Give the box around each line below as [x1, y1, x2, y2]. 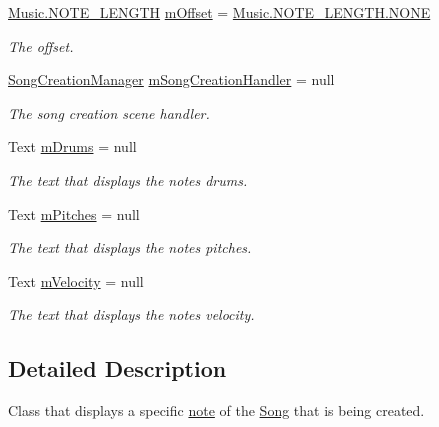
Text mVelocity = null [8, 270, 144, 291]
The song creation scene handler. [8, 102, 210, 123]
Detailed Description [8, 353, 227, 384]
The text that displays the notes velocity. [8, 304, 255, 325]
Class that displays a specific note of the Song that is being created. [8, 400, 425, 421]
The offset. [8, 35, 74, 56]
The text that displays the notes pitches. [8, 237, 252, 258]
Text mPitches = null [8, 203, 140, 224]
